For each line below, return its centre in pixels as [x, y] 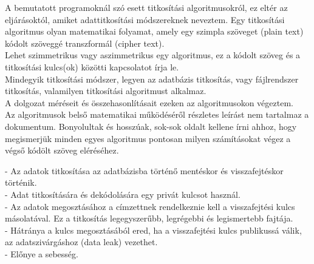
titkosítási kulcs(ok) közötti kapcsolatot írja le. [92, 66]
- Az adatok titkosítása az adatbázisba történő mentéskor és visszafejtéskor [144, 170]
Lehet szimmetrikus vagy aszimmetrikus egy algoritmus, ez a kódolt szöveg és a [153, 55]
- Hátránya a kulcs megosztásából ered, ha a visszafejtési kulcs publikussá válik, [153, 230]
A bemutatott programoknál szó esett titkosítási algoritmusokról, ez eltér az [146, 7]
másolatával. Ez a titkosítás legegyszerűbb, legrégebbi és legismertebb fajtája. [149, 218]
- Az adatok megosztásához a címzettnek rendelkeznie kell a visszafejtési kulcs [150, 206]
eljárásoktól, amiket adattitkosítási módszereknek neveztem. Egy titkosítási [145, 19]
